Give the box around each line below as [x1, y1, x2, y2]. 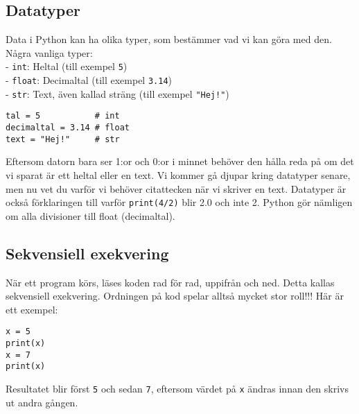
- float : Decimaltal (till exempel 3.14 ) [6, 73, 173, 87]
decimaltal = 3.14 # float [6, 123, 130, 133]
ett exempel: [6, 302, 58, 316]
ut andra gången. [6, 395, 78, 409]
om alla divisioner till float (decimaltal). [6, 208, 175, 223]
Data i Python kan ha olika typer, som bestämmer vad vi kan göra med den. [6, 32, 332, 46]
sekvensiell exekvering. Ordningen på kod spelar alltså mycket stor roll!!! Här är [6, 288, 344, 303]
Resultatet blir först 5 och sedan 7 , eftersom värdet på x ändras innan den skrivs [6, 381, 349, 395]
